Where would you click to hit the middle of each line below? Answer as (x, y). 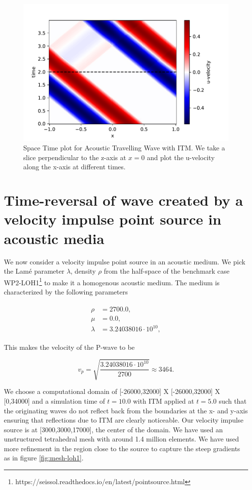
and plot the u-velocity (181, 157)
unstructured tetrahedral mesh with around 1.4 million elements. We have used (122, 439)
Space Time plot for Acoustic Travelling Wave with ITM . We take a (124, 148)
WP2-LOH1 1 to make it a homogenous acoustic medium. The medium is (112, 281)
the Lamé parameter (34, 271)
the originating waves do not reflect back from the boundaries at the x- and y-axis (126, 410)
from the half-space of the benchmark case (167, 271)
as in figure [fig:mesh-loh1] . (44, 458)
